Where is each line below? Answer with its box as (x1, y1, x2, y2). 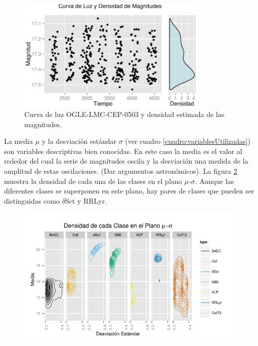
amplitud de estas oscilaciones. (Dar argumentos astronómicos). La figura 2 (4, 166, 237, 176)
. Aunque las (195, 175, 234, 186)
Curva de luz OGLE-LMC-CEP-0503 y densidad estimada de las (24, 109, 225, 120)
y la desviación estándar (41, 136, 116, 146)
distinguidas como (4, 195, 60, 206)
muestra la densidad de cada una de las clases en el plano (4, 175, 182, 186)
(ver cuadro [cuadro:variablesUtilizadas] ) (125, 136, 250, 146)
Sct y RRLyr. (65, 195, 107, 206)
